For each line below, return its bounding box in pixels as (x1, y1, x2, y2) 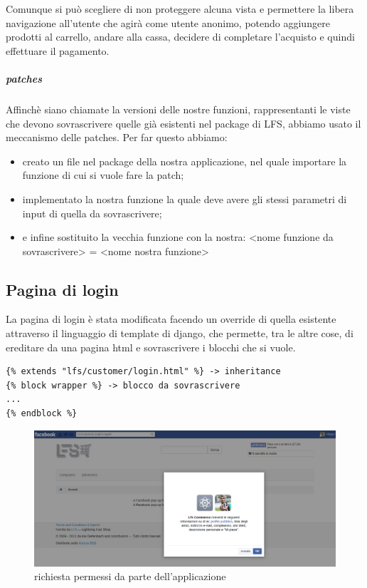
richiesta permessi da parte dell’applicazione (34, 569, 226, 584)
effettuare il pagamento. (6, 43, 110, 58)
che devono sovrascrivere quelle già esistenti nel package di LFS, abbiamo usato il (6, 115, 361, 130)
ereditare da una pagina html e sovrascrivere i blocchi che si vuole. (6, 339, 296, 354)
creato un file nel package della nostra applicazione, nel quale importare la (22, 153, 347, 168)
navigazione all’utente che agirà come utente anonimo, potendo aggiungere (6, 15, 330, 30)
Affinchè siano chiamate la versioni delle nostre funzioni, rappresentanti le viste (6, 101, 351, 116)
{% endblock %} (6, 408, 78, 419)
